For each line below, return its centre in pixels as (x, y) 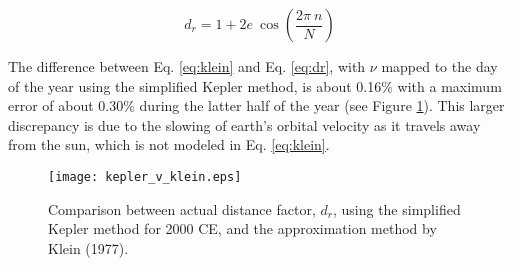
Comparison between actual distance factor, (182, 208)
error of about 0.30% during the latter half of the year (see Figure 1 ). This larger (256, 105)
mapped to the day (439, 66)
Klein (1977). (88, 247)
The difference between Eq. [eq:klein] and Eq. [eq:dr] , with (187, 66)
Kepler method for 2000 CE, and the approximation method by (242, 228)
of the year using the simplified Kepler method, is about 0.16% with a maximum (255, 85)
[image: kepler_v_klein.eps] (145, 176)
